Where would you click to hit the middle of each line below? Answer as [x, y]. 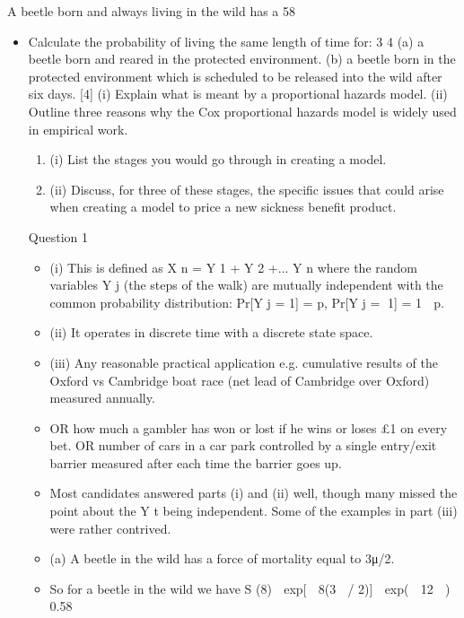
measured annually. [102, 398]
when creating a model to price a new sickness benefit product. [223, 207]
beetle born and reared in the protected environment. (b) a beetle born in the [242, 59]
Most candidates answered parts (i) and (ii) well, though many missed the [254, 493]
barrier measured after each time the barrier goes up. [196, 462]
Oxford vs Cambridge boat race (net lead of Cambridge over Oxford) [240, 380]
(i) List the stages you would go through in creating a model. [218, 159]
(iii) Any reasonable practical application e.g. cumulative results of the [244, 362]
